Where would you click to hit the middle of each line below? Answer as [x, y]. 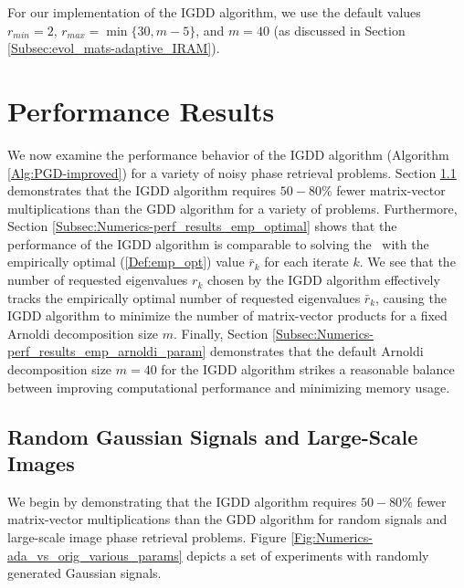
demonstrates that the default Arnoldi [317, 351]
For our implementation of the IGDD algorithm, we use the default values [214, 12]
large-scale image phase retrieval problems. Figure [147, 537]
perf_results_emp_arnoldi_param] [107, 351]
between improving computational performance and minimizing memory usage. [229, 387]
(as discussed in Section [339, 30]
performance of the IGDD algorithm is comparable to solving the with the [218, 243]
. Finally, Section [221, 333]
